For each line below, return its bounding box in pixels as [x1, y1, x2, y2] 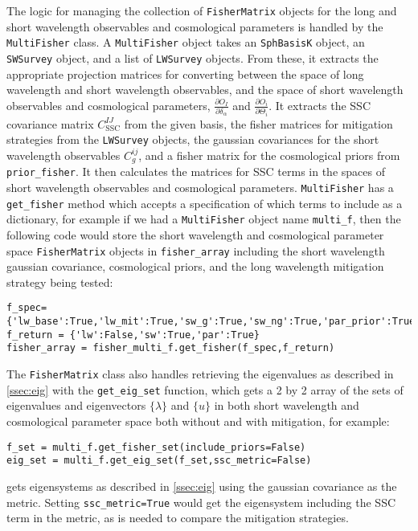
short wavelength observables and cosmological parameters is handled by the [6, 18, 383, 35]
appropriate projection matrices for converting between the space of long [6, 65, 364, 82]
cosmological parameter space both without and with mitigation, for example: [6, 413, 390, 429]
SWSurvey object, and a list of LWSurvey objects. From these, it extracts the [6, 49, 379, 66]
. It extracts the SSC [268, 96, 371, 113]
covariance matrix [6, 115, 94, 132]
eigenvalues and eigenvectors [6, 397, 146, 414]
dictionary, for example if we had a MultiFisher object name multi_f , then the [6, 210, 401, 227]
